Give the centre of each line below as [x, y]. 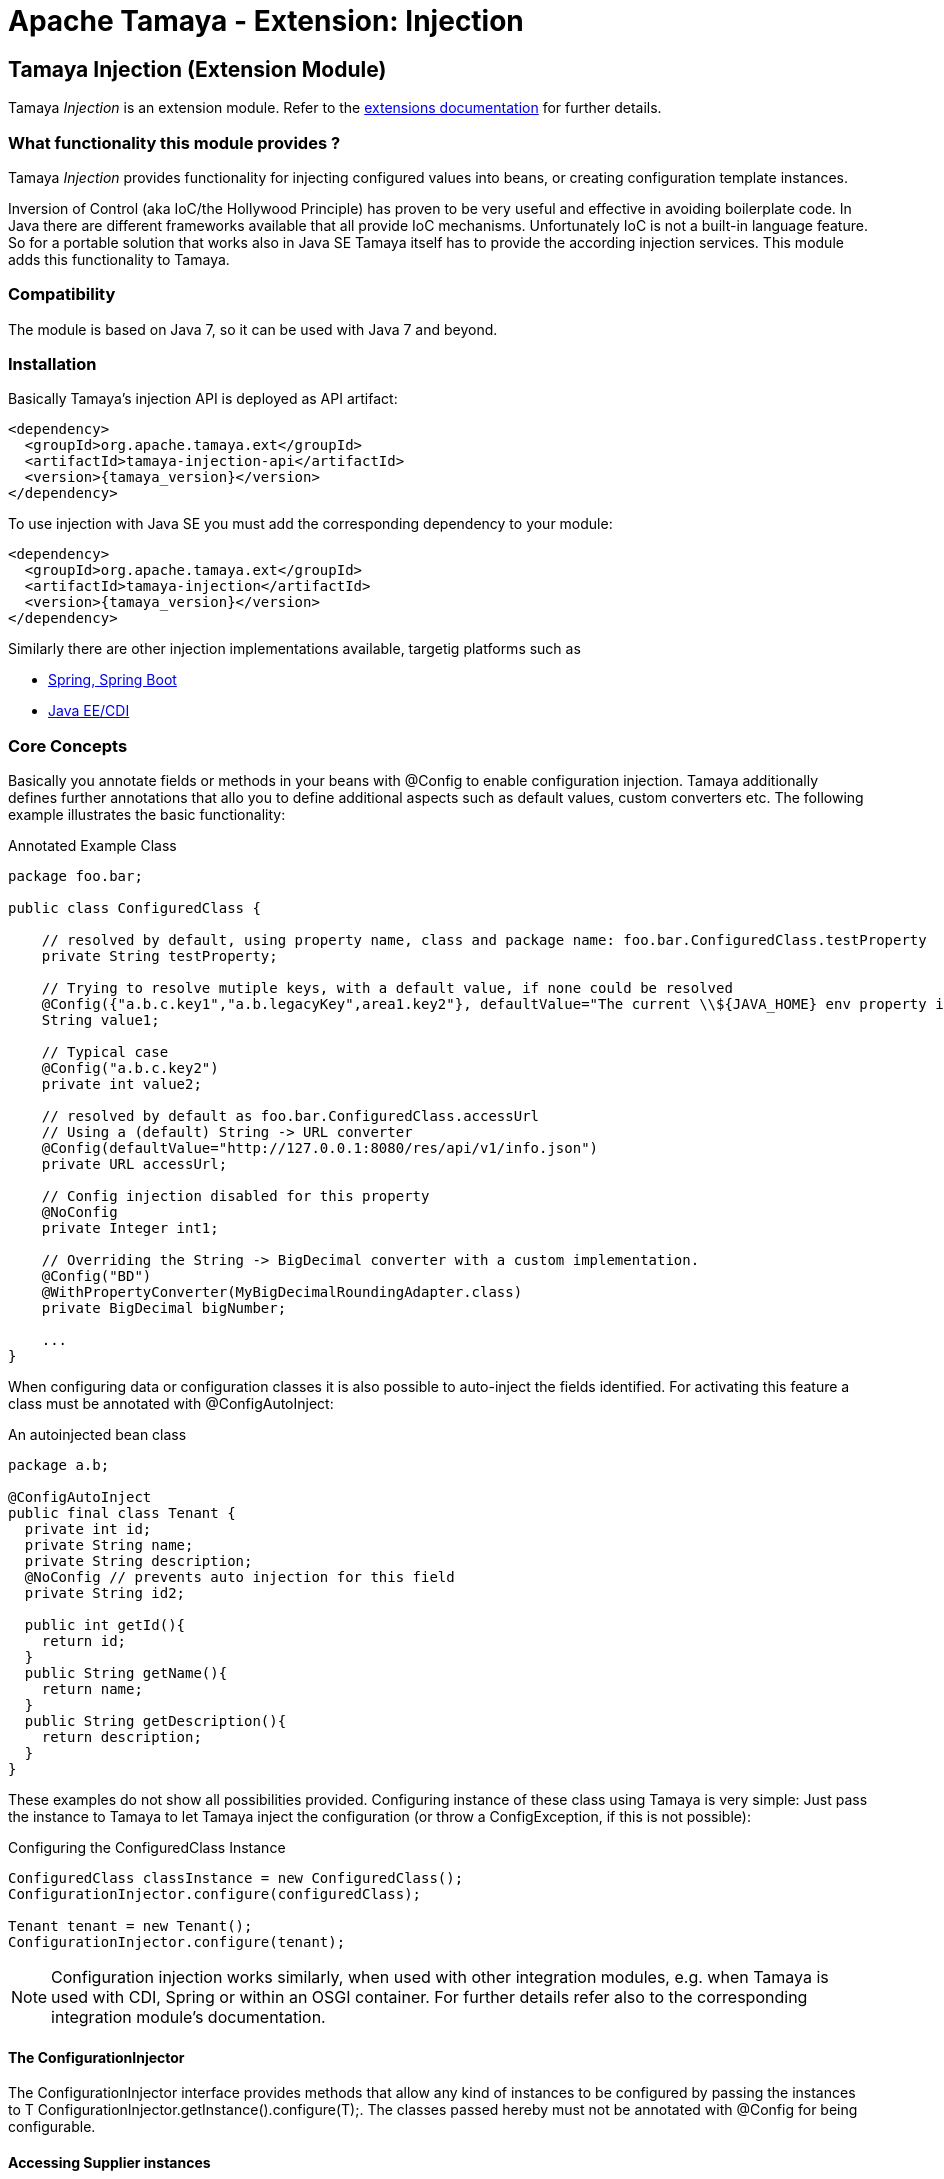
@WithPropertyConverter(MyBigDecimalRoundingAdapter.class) [282, 1292]
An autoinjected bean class [97, 1435]
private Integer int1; [130, 1228]
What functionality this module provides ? [174, 142]
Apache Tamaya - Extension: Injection [266, 21]
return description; [121, 1737]
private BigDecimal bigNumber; [164, 1308]
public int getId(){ [105, 1625]
